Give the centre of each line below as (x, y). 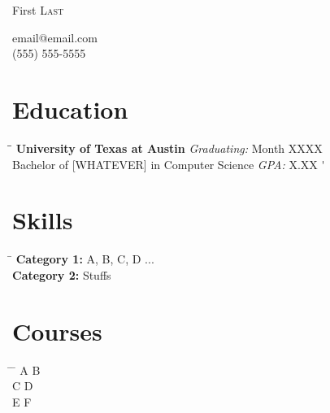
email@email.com (55, 37)
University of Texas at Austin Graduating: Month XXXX (169, 148)
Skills (43, 220)
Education (70, 109)
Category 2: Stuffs (62, 274)
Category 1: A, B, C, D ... (85, 259)
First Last (38, 10)
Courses (57, 330)
